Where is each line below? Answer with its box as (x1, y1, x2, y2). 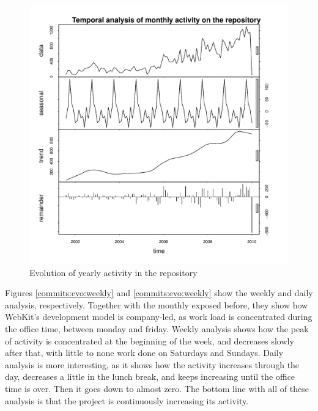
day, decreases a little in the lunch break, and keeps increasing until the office (5, 370, 295, 383)
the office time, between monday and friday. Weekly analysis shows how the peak (5, 322, 309, 335)
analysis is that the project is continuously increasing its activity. (5, 394, 249, 407)
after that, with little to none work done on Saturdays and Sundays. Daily (5, 346, 284, 359)
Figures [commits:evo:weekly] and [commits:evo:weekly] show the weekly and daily (5, 286, 313, 299)
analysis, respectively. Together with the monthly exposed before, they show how (5, 298, 308, 311)
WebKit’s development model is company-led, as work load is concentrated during (5, 310, 312, 323)
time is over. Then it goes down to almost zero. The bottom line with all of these (5, 382, 309, 395)
